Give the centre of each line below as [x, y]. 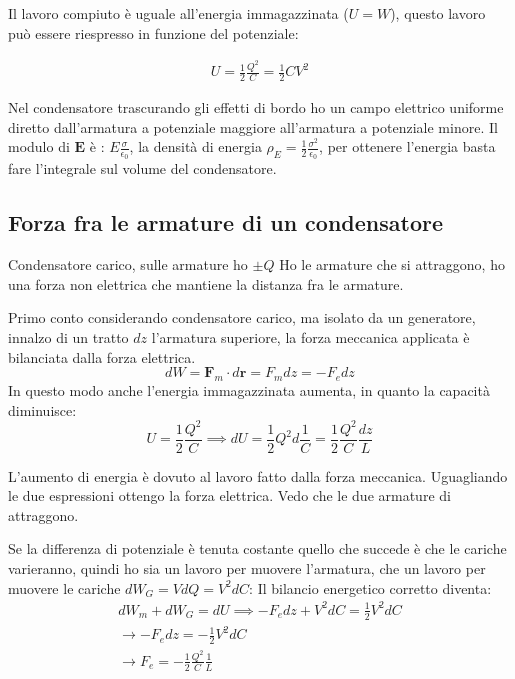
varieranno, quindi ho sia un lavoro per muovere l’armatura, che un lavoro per [247, 568]
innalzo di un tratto [68, 336]
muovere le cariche [64, 587]
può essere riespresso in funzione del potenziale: [153, 32]
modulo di [39, 146]
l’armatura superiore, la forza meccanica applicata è [310, 336]
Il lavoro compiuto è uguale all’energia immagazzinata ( [178, 13]
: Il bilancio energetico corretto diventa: [370, 587]
